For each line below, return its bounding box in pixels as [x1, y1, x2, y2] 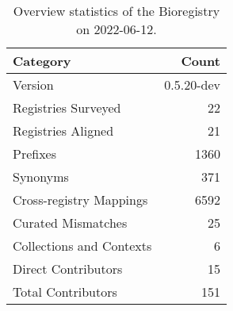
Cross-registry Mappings [13, 190, 148, 209]
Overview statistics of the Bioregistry [13, 2, 220, 20]
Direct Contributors [13, 259, 123, 278]
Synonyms [13, 167, 69, 186]
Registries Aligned [13, 121, 114, 140]
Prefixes [13, 144, 57, 163]
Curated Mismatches [13, 213, 128, 232]
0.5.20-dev [164, 75, 220, 94]
